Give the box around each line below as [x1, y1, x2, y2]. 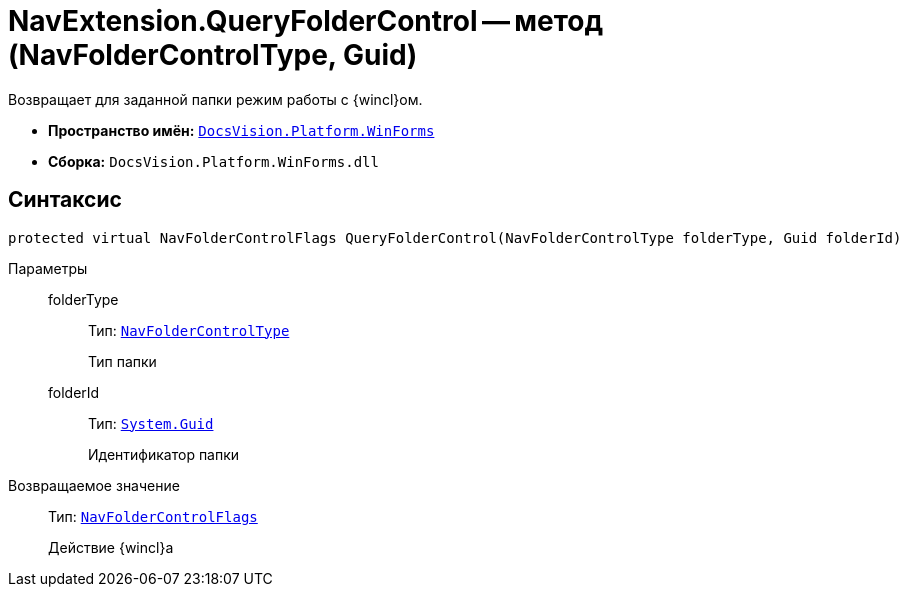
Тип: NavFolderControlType [88, 321, 290, 339]
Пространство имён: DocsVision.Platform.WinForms [48, 121, 435, 139]
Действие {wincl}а [48, 538, 174, 556]
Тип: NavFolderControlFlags [48, 507, 258, 525]
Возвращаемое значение [8, 476, 180, 494]
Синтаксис [8, 187, 122, 213]
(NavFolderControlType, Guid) [8, 38, 418, 72]
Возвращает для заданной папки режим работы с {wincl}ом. [8, 90, 423, 108]
